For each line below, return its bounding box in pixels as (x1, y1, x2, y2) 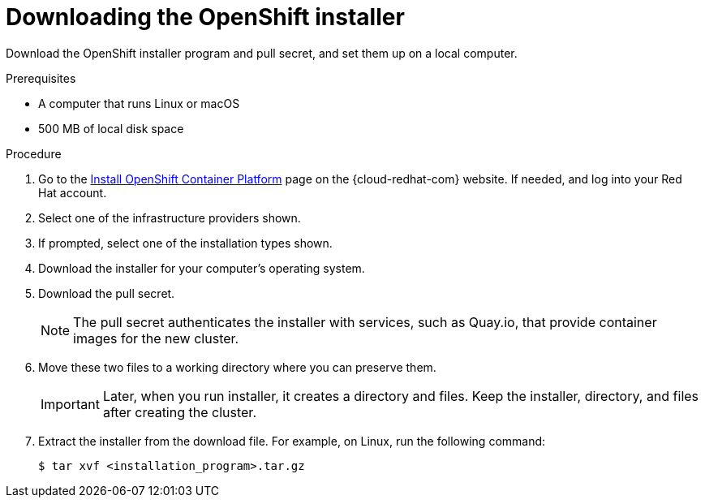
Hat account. (38, 185, 107, 200)
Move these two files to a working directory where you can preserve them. (38, 360, 436, 374)
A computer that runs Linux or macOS (38, 96, 240, 110)
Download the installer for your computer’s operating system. (38, 261, 365, 275)
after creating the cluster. (102, 403, 256, 420)
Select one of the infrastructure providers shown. (38, 210, 301, 225)
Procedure (6, 146, 62, 161)
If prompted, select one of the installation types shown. (38, 235, 333, 250)
